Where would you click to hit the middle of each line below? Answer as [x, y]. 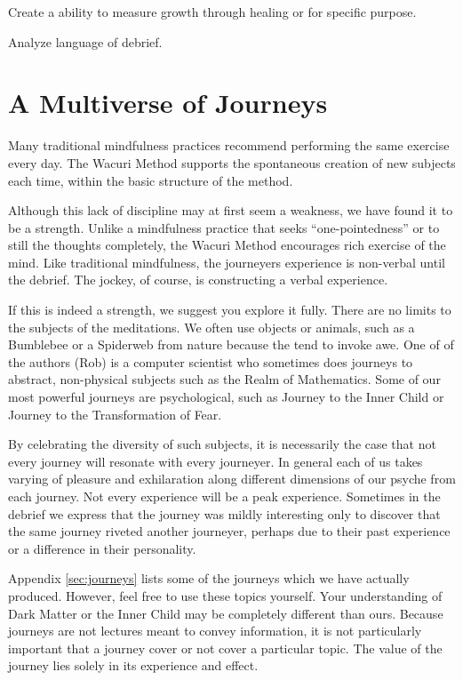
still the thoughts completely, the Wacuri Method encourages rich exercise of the [227, 245]
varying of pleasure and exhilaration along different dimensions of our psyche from [232, 479]
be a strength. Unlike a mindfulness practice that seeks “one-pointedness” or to [224, 227]
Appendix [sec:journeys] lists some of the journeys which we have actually [209, 578]
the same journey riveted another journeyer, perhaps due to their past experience [229, 531]
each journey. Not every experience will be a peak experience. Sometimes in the [224, 496]
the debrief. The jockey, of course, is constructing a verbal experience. [198, 280]
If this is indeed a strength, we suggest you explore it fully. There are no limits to [230, 310]
